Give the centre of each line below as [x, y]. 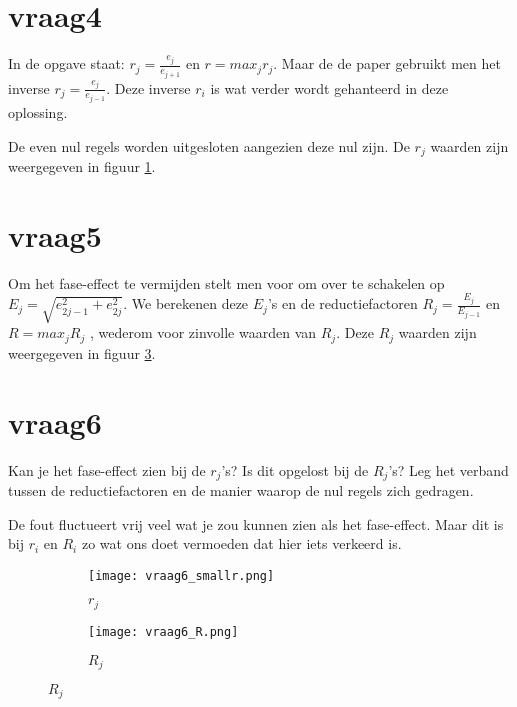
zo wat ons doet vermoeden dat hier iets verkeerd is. [241, 543]
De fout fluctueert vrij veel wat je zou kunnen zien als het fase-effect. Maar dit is [256, 523]
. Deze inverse [148, 87]
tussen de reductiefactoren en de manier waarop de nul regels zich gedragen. [241, 489]
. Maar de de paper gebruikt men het [387, 63]
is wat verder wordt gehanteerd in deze [329, 87]
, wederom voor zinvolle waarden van [203, 332]
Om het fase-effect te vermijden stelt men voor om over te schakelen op [226, 282]
